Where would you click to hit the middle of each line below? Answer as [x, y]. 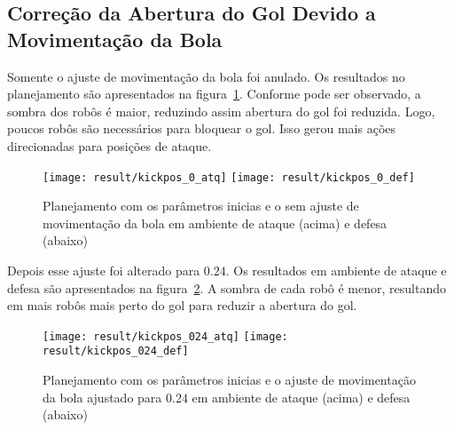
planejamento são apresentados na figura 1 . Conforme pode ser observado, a [214, 94]
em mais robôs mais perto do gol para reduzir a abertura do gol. [182, 305]
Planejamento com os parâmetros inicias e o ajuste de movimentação [229, 380]
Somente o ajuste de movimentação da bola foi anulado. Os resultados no [206, 76]
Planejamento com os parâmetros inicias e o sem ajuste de [201, 206]
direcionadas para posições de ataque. [110, 145]
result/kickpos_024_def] [116, 351]
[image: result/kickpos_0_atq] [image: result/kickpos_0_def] [229, 177]
